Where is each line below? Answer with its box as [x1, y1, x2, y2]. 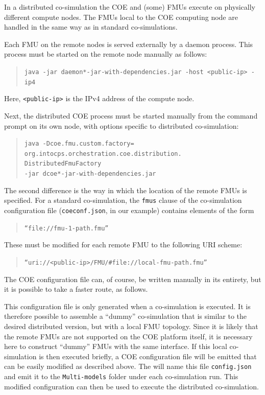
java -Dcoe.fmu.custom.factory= [24, 140, 134, 148]
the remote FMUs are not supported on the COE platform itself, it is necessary [4, 331, 253, 341]
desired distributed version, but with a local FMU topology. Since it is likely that [4, 320, 258, 331]
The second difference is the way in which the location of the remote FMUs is [4, 184, 247, 195]
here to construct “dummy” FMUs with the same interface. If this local [4, 341, 227, 352]
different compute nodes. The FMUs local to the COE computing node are [4, 11, 238, 22]
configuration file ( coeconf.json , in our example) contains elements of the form [4, 205, 254, 215]
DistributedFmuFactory [24, 160, 102, 168]
